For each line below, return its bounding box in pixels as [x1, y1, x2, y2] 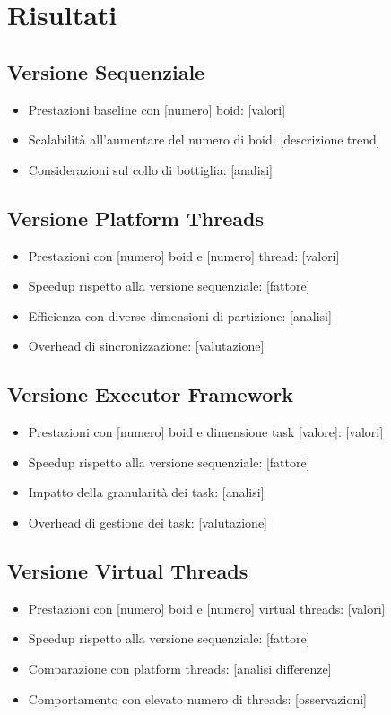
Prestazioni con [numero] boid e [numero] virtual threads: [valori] [28, 598, 386, 617]
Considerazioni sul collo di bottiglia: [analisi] [28, 160, 273, 179]
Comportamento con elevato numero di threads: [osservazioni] [28, 689, 367, 708]
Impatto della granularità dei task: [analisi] [28, 483, 265, 501]
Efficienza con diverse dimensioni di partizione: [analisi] [28, 306, 332, 325]
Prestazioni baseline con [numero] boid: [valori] [28, 100, 286, 118]
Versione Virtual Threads [7, 556, 248, 584]
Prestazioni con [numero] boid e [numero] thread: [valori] [28, 246, 340, 265]
